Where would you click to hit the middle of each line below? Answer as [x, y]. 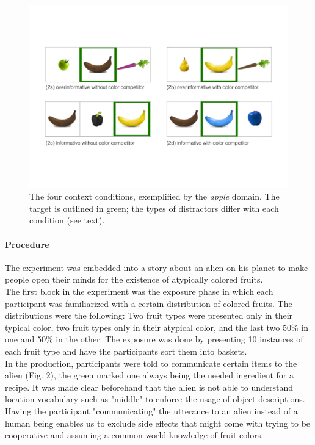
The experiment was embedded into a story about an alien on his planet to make [157, 267]
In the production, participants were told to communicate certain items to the [151, 363]
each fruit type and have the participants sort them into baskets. [126, 351]
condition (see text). [67, 220]
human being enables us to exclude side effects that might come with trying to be [158, 423]
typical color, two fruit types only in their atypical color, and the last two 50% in [157, 327]
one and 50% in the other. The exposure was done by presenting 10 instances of [154, 339]
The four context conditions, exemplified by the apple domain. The [154, 196]
